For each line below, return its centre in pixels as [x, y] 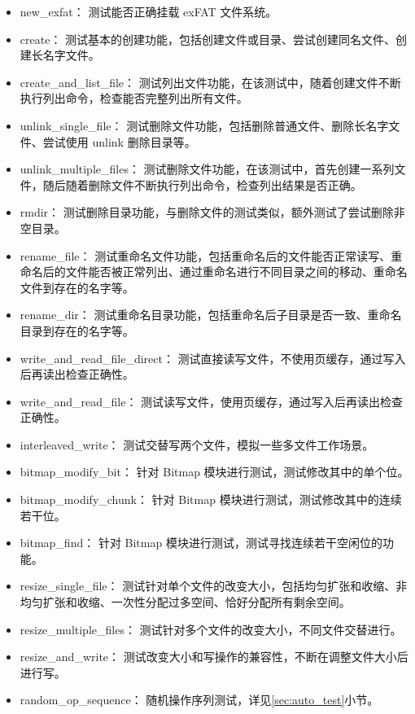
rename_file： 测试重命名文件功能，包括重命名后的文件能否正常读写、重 [211, 255]
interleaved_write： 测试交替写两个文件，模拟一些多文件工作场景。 [197, 444]
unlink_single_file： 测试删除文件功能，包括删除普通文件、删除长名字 [204, 125]
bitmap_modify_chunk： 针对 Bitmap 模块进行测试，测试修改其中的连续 [211, 499]
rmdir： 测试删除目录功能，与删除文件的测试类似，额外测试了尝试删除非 [212, 212]
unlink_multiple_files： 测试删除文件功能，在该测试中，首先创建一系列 [207, 169]
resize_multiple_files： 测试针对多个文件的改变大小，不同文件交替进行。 [211, 629]
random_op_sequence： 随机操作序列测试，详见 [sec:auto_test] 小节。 [199, 700]
